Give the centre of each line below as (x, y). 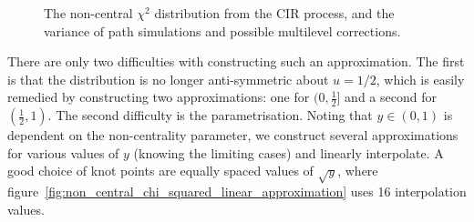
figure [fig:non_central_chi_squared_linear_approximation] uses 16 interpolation (237, 192)
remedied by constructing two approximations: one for (159, 97)
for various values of (63, 152)
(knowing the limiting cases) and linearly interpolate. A (289, 152)
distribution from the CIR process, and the (274, 13)
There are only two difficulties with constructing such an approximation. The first (236, 61)
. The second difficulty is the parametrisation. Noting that (210, 115)
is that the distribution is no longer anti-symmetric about (168, 79)
